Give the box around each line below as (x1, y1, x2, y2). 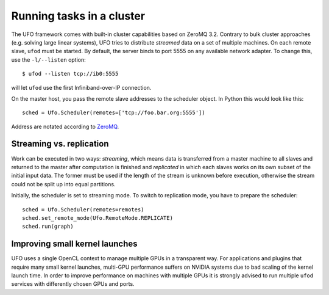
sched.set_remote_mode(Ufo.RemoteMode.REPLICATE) (22, 214, 174, 221)
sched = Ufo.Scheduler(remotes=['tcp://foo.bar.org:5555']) (22, 109, 205, 116)
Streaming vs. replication (11, 139, 109, 149)
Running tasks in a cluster (11, 9, 146, 23)
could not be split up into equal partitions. (11, 180, 116, 188)
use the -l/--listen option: (11, 56, 87, 64)
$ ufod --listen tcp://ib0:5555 (22, 70, 119, 78)
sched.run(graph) (22, 223, 74, 230)
